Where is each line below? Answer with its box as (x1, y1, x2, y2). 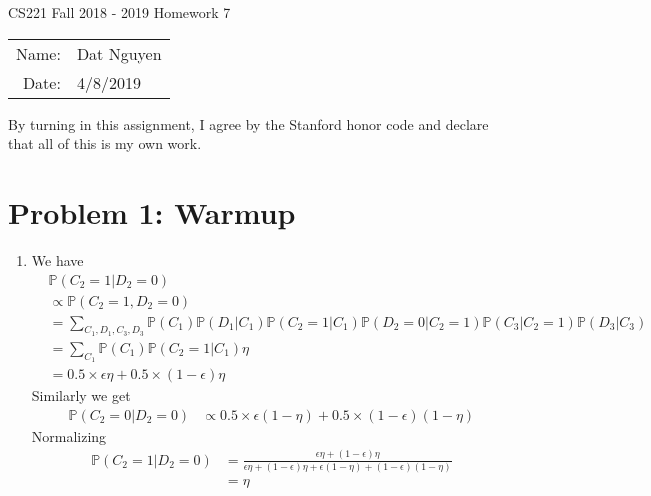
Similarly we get (31, 385, 131, 406)
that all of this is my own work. (8, 133, 202, 154)
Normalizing (31, 425, 107, 446)
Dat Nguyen (76, 41, 162, 65)
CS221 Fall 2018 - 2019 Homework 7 (8, 2, 231, 22)
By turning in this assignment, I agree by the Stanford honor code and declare (8, 113, 489, 134)
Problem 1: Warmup (8, 191, 296, 232)
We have (31, 249, 84, 270)
